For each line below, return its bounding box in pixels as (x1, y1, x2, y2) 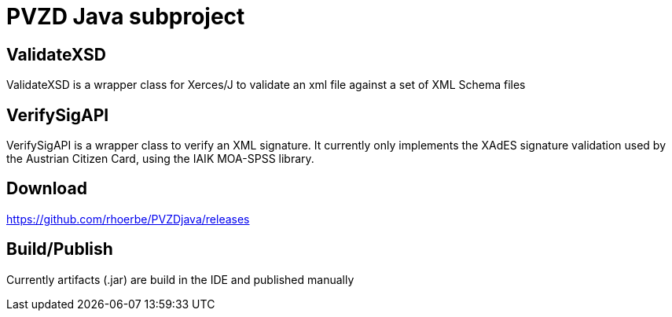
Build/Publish (6, 239, 113, 260)
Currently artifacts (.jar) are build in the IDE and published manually (6, 272, 354, 286)
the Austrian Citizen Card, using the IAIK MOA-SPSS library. (6, 152, 314, 166)
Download (6, 179, 87, 199)
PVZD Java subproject (6, 3, 245, 30)
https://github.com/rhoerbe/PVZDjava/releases (6, 212, 250, 226)
